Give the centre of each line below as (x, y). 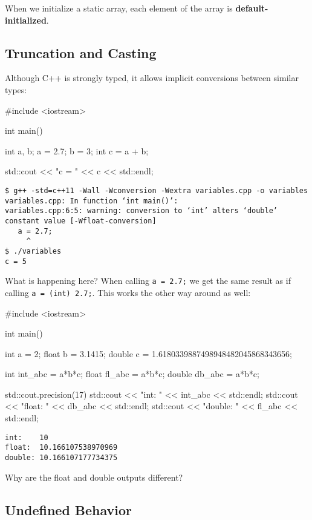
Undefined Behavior (69, 509)
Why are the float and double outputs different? (94, 477)
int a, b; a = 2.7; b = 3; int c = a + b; (77, 150)
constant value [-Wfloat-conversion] (81, 221)
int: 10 (27, 437)
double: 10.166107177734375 (61, 457)
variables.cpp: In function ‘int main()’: (92, 201)
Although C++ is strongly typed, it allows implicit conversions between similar (152, 78)
